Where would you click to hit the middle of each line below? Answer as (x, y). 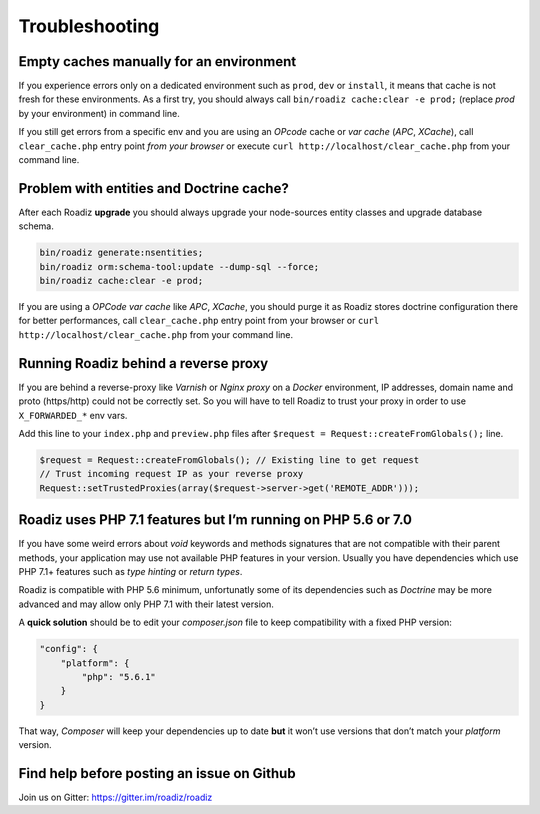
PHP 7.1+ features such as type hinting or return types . (130, 571)
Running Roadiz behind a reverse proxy (143, 363)
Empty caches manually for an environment (157, 61)
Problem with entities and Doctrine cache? (153, 188)
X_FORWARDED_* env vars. (73, 415)
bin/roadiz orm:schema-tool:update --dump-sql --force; (179, 266)
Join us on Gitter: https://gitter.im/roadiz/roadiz (115, 797)
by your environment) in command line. (99, 113)
